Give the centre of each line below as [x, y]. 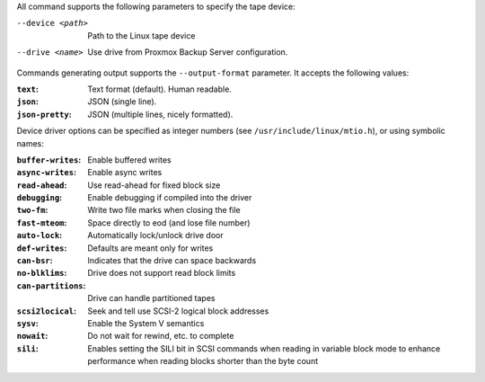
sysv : [28, 323]
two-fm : [32, 210]
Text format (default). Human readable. [160, 89]
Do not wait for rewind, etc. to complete [161, 336]
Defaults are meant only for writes [150, 248]
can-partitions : [51, 285]
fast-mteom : [42, 222]
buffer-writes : [49, 160]
